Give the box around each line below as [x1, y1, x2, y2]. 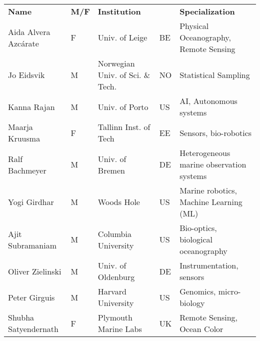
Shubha [8, 311, 34, 323]
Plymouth [97, 311, 132, 323]
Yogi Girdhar [8, 196, 54, 207]
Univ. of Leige [97, 31, 147, 43]
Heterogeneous [179, 147, 230, 158]
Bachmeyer [8, 164, 46, 176]
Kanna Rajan [8, 100, 55, 112]
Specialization [179, 5, 235, 17]
